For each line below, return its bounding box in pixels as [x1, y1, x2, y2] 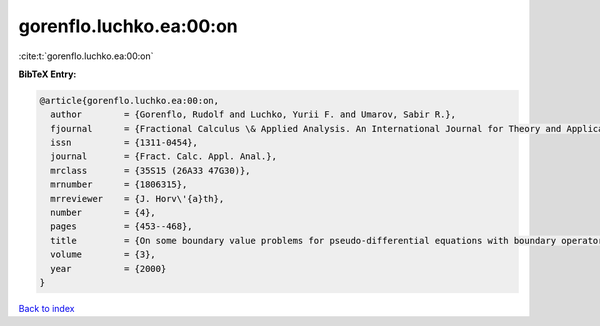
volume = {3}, [50, 249, 157, 260]
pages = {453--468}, [50, 221, 194, 232]
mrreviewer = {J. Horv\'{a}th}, [50, 193, 225, 204]
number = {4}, [50, 207, 157, 219]
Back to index [18, 302, 75, 314]
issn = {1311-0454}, [50, 137, 199, 149]
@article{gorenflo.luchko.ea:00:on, [39, 95, 220, 106]
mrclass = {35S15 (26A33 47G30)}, [50, 165, 251, 176]
